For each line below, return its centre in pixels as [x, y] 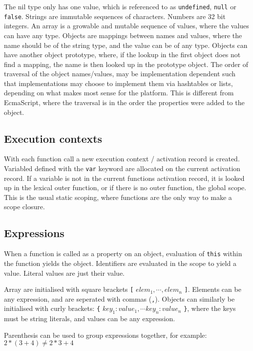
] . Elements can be [213, 289]
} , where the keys [210, 308]
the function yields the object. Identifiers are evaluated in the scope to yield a [120, 263]
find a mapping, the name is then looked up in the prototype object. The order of [126, 64]
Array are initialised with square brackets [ [69, 289]
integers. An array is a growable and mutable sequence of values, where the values [126, 26]
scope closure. [24, 207]
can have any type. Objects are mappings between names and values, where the [123, 35]
